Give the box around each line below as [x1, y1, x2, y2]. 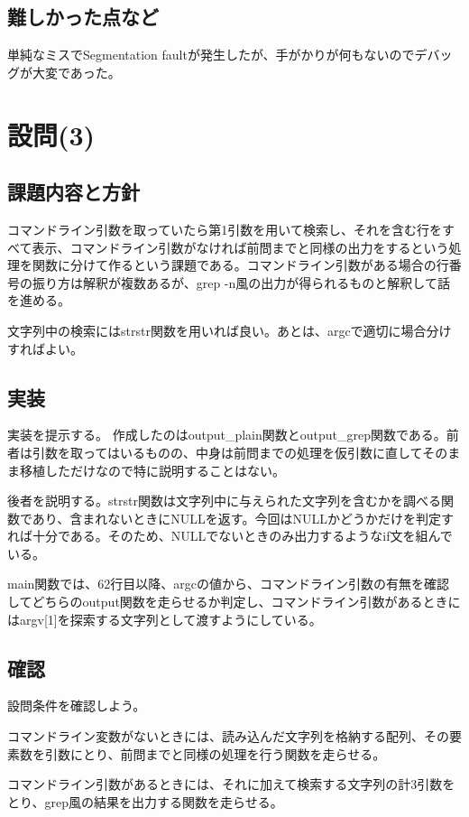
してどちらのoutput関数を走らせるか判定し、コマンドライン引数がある [7, 592, 423, 611]
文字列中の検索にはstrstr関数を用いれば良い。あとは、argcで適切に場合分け [7, 320, 452, 339]
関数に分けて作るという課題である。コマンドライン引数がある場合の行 [32, 255, 449, 274]
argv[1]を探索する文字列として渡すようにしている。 [19, 609, 322, 628]
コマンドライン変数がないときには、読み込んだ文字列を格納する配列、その [7, 727, 449, 746]
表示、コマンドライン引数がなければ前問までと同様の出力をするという [32, 237, 449, 256]
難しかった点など [7, 3, 159, 31]
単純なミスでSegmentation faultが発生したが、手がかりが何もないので [7, 45, 415, 64]
